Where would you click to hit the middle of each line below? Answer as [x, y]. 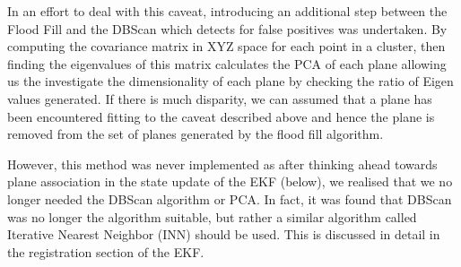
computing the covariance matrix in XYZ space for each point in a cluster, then [226, 46]
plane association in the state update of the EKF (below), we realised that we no [230, 181]
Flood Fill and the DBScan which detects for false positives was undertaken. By [227, 28]
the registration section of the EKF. [106, 251]
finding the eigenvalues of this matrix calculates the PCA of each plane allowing [227, 63]
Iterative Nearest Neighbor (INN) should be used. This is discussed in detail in [224, 234]
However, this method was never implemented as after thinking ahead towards [222, 164]
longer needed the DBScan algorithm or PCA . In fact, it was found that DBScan [230, 198]
